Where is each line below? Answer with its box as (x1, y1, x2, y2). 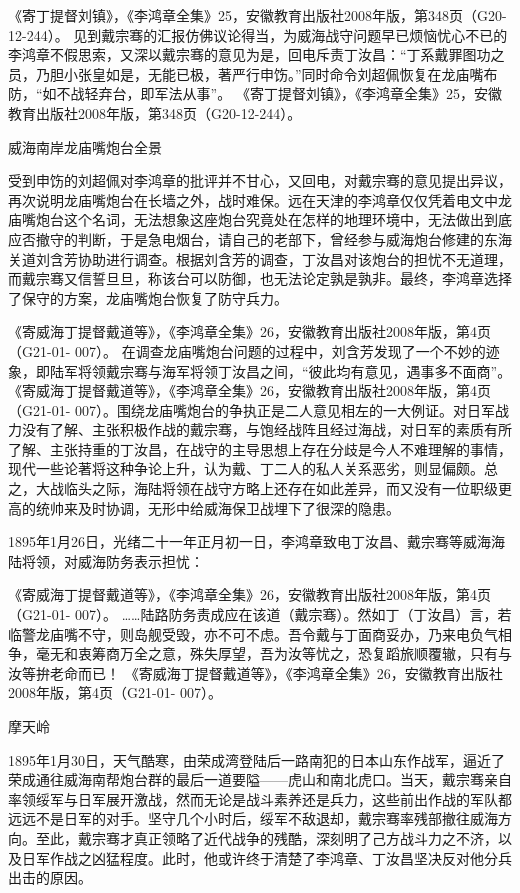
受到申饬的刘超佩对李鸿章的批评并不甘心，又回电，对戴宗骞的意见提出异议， (8, 170, 512, 191)
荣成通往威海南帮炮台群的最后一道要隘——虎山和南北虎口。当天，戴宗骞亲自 (8, 769, 512, 790)
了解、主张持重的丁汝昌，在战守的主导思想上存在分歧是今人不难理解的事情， (8, 438, 512, 459)
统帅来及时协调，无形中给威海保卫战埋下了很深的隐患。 (35, 497, 400, 518)
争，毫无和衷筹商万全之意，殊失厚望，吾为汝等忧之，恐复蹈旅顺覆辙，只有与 (8, 643, 512, 664)
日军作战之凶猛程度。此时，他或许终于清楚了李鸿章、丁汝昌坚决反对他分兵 (21, 847, 512, 868)
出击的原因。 (8, 867, 92, 888)
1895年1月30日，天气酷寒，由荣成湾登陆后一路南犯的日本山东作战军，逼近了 (8, 749, 505, 770)
